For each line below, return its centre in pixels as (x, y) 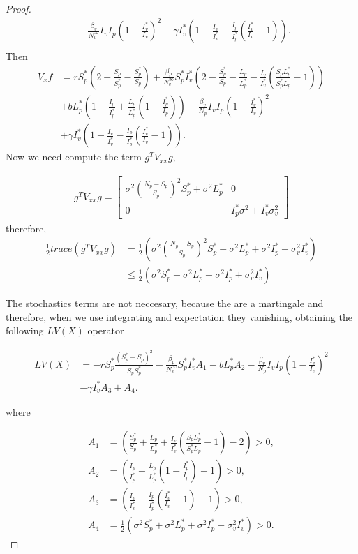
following (25, 330)
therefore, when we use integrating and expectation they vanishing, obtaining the (179, 316)
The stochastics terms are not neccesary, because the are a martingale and (165, 303)
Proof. (18, 8)
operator (106, 330)
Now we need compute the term (74, 157)
